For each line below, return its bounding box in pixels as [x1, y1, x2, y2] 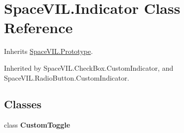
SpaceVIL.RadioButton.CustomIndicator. [4, 72, 129, 83]
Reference [4, 17, 73, 38]
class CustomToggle [4, 120, 70, 130]
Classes [4, 96, 42, 112]
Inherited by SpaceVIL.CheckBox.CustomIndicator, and [4, 62, 174, 73]
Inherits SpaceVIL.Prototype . [4, 46, 93, 56]
